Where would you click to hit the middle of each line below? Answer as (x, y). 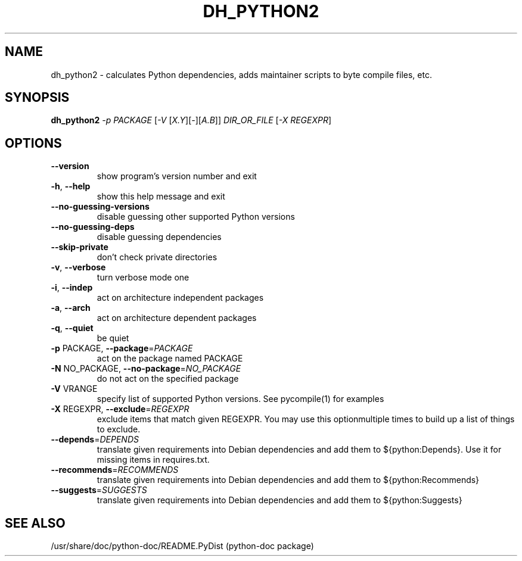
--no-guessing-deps (93, 227)
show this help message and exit (161, 197)
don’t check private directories (157, 257)
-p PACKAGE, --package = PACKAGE (122, 348)
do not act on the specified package (168, 379)
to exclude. (119, 429)
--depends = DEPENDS (95, 440)
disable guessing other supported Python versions (196, 217)
